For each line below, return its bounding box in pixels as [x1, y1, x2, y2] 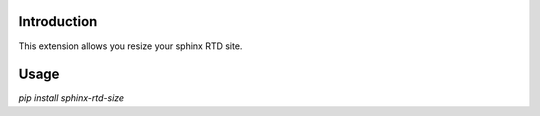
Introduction [18, 13, 98, 30]
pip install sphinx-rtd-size [18, 92, 125, 104]
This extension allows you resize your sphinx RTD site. [18, 40, 243, 52]
